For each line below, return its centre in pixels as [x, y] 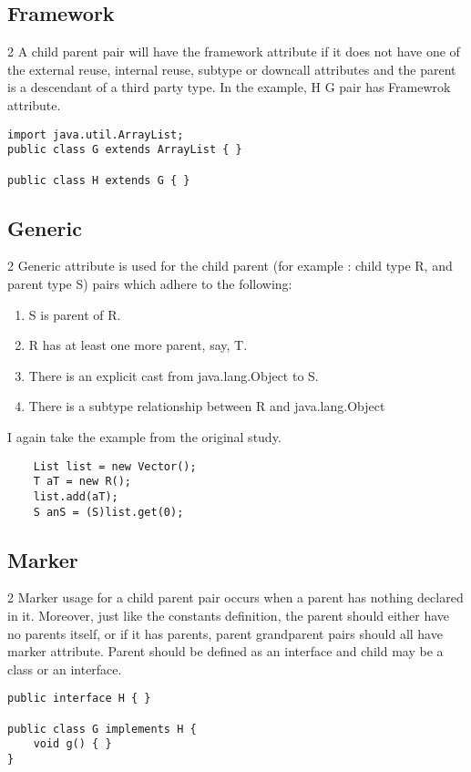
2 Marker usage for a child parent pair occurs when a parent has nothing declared [235, 597]
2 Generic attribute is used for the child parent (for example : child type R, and [230, 266]
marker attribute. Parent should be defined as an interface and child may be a [225, 651]
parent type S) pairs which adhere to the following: [150, 283]
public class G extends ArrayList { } [125, 150]
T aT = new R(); [82, 482]
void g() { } [72, 744]
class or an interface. [65, 669]
